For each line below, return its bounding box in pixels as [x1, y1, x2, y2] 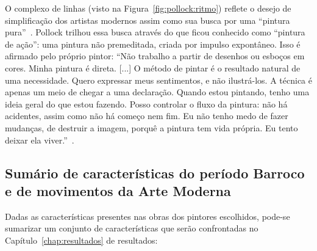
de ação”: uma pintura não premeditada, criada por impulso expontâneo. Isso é [5, 37, 301, 50]
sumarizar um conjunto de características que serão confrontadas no [5, 222, 258, 235]
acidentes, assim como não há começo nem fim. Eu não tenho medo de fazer [5, 109, 288, 122]
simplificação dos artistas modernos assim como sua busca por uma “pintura [5, 13, 290, 26]
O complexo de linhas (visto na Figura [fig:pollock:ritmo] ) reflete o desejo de [5, 2, 291, 14]
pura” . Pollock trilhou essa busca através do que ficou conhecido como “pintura [5, 26, 305, 38]
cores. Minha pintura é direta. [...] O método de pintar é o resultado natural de [5, 61, 301, 74]
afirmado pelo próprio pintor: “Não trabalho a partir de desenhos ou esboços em [5, 49, 305, 62]
